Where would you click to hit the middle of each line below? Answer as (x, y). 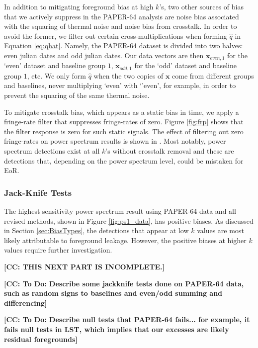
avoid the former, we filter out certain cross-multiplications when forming (116, 36)
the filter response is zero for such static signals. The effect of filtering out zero (124, 131)
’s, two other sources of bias (201, 6)
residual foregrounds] (41, 339)
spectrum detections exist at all (52, 151)
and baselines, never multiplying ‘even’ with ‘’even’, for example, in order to (120, 85)
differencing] (26, 303)
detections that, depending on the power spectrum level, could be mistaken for (124, 160)
